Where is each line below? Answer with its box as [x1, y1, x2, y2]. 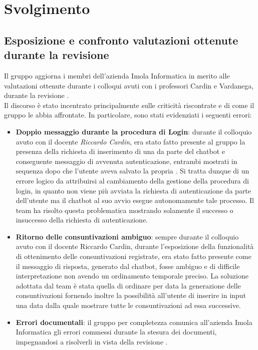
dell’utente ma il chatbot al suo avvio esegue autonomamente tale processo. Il [16, 195, 254, 205]
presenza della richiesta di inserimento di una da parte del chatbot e [16, 146, 225, 156]
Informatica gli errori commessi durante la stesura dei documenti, [16, 326, 217, 337]
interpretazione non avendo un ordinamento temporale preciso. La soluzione [16, 270, 248, 281]
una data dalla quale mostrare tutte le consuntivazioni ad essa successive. [16, 300, 241, 310]
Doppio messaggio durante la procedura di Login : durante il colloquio [16, 126, 252, 136]
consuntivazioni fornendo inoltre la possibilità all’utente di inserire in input [16, 290, 246, 300]
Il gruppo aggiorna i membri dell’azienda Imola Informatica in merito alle [4, 70, 230, 80]
